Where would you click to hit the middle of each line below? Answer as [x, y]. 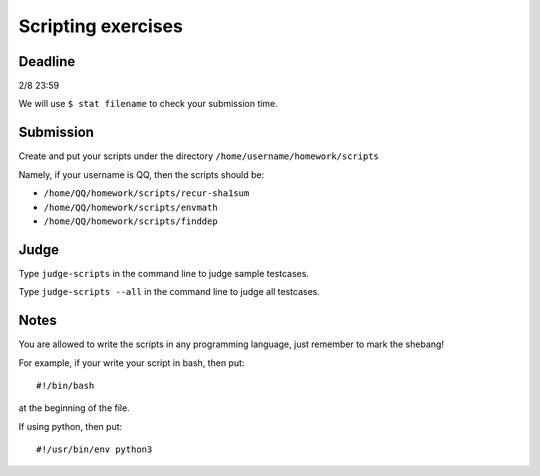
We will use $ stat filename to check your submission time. [148, 104]
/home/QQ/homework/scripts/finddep [131, 221]
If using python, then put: [70, 426]
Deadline [47, 61]
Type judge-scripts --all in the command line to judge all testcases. [169, 292]
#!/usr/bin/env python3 [94, 449]
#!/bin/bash [65, 385]
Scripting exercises [101, 26]
